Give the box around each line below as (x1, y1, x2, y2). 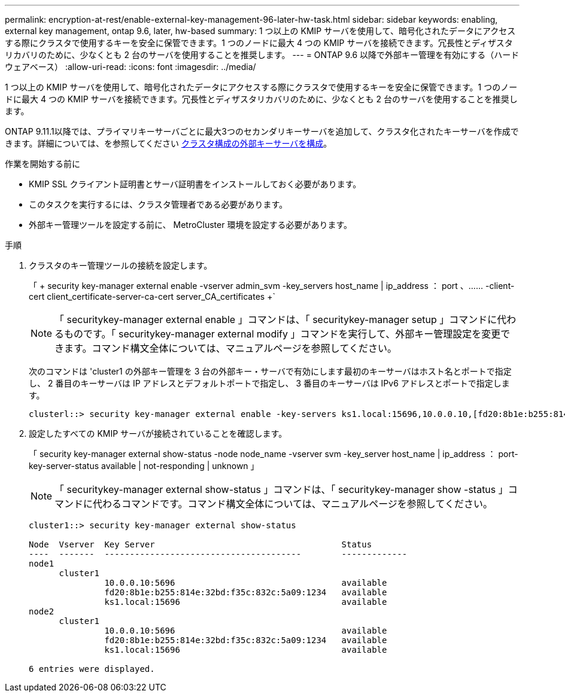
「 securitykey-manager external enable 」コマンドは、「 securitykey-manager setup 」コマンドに (54, 314, 497, 325)
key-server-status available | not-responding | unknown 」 (29, 461, 259, 471)
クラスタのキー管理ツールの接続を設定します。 (29, 260, 212, 270)
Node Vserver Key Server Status (29, 540, 372, 549)
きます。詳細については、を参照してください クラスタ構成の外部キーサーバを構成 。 (5, 138, 332, 148)
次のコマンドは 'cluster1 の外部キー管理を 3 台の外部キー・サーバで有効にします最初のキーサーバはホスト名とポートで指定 (29, 366, 512, 376)
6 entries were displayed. (29, 664, 155, 674)
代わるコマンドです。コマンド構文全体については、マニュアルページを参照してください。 (93, 498, 493, 510)
